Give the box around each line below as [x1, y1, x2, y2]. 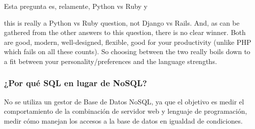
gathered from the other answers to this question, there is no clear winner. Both [4, 27, 246, 37]
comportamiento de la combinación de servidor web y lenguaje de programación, [4, 106, 247, 116]
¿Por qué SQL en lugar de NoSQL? [4, 77, 147, 89]
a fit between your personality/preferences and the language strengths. [4, 56, 217, 66]
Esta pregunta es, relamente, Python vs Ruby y [4, 1, 148, 11]
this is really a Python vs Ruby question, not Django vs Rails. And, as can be [4, 17, 240, 28]
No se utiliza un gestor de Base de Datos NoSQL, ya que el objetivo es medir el [4, 96, 244, 106]
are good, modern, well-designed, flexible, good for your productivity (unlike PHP [4, 36, 252, 47]
